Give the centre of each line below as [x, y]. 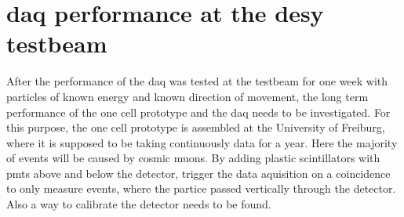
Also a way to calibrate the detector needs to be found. [139, 204]
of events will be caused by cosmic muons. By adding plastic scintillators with [193, 158]
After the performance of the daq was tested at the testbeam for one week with [197, 81]
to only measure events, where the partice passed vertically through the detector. [201, 188]
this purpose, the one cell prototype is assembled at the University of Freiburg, [196, 127]
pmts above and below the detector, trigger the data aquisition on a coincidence [198, 173]
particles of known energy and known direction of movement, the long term [187, 96]
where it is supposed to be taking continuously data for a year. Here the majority [202, 142]
